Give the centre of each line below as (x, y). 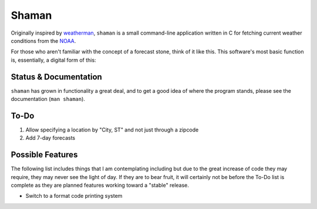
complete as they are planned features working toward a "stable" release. (100, 185)
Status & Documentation (56, 77)
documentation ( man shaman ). (48, 99)
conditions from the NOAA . (43, 41)
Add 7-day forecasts (50, 138)
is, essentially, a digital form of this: (53, 60)
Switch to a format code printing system (74, 196)
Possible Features (44, 155)
